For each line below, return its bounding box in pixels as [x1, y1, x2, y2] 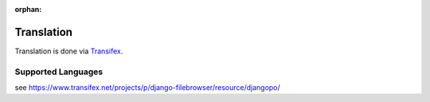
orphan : [14, 5, 42, 14]
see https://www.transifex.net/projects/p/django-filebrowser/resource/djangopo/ [14, 83, 280, 92]
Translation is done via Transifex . [14, 46, 123, 56]
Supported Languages [14, 66, 104, 77]
